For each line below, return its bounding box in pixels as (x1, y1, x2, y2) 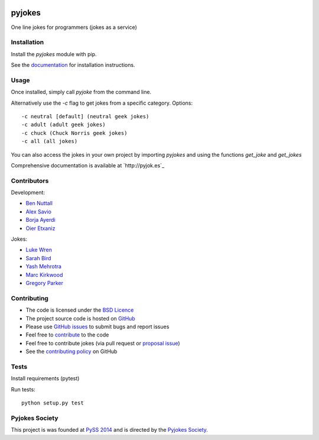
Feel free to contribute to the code (25, 331, 109, 338)
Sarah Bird (25, 254, 51, 261)
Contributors (11, 176, 49, 185)
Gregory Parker (25, 279, 64, 286)
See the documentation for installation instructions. (11, 62, 135, 69)
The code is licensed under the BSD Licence (25, 306, 134, 313)
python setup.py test (21, 399, 84, 406)
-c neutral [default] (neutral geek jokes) (21, 113, 149, 119)
